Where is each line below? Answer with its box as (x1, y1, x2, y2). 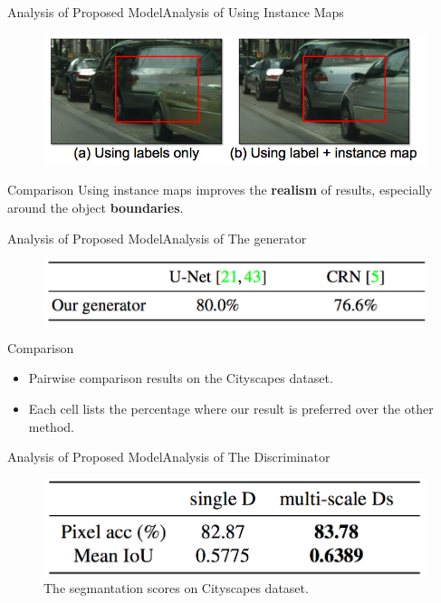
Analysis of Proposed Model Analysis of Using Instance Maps (7, 3, 344, 21)
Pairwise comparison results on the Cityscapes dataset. (28, 368, 333, 388)
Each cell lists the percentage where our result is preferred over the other (28, 399, 434, 417)
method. (28, 416, 74, 435)
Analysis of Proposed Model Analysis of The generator (7, 228, 307, 247)
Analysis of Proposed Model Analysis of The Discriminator (7, 447, 331, 466)
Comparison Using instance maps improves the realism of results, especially (7, 180, 433, 199)
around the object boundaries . (7, 197, 184, 216)
